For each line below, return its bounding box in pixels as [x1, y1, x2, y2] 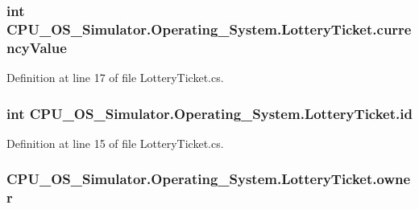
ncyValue [6, 37, 67, 57]
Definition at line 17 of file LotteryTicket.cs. [6, 69, 224, 86]
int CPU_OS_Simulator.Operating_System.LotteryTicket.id [6, 103, 413, 123]
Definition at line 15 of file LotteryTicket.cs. [6, 134, 224, 151]
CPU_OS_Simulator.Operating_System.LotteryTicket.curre [6, 18, 412, 39]
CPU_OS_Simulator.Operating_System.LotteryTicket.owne [6, 169, 411, 189]
